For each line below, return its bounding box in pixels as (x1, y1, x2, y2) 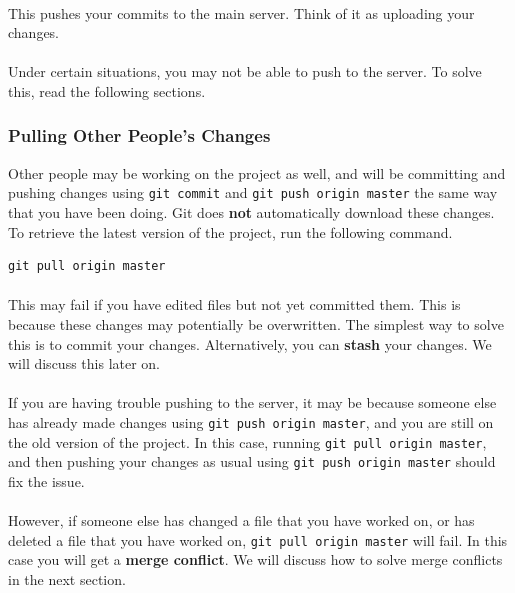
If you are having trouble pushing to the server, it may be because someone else (8, 392, 497, 413)
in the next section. (8, 568, 126, 589)
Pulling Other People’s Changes (8, 123, 271, 148)
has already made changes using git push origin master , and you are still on (8, 411, 494, 432)
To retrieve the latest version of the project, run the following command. (8, 221, 453, 242)
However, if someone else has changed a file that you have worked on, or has (8, 510, 475, 531)
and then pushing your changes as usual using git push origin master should (8, 451, 496, 472)
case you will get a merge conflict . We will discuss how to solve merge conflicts (8, 549, 503, 570)
